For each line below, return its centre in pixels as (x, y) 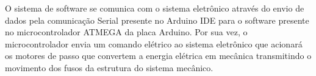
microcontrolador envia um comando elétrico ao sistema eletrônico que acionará (154, 43)
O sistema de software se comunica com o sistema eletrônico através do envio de (155, 8)
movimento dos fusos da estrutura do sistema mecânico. (109, 67)
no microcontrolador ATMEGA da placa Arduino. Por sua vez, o (126, 32)
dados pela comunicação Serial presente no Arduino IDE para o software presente (157, 20)
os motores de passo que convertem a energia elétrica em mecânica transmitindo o (158, 56)
